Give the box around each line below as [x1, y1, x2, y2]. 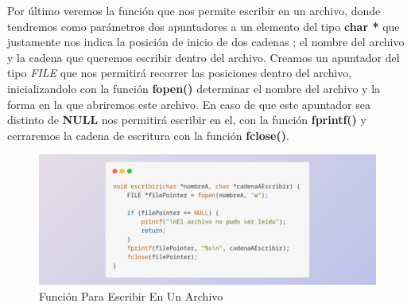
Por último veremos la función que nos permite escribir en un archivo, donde [7, 2, 381, 18]
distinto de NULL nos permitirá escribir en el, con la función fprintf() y [7, 111, 366, 128]
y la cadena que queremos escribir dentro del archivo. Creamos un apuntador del [7, 49, 400, 65]
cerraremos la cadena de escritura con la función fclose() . [7, 126, 289, 143]
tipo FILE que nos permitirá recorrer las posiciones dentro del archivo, [7, 64, 352, 81]
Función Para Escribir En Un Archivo [39, 287, 223, 304]
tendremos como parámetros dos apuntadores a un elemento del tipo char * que [7, 17, 400, 34]
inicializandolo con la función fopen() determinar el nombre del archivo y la [7, 80, 381, 96]
